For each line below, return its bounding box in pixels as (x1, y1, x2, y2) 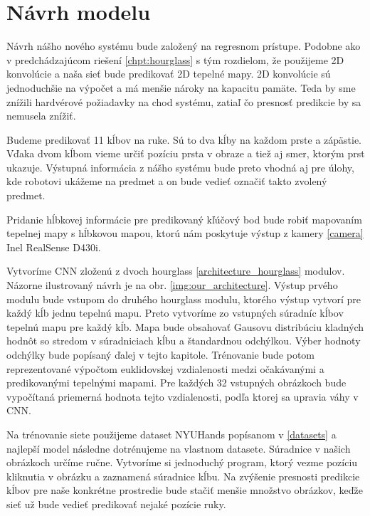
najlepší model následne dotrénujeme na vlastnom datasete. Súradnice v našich (6, 441, 351, 456)
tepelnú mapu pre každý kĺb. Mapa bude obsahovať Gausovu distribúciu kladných (6, 319, 364, 334)
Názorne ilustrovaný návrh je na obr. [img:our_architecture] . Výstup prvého (6, 278, 338, 293)
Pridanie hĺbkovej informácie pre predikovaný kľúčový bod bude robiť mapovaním (6, 211, 362, 226)
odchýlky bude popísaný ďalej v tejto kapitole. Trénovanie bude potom (6, 347, 315, 362)
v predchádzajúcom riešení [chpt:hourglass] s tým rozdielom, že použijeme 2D (6, 52, 344, 67)
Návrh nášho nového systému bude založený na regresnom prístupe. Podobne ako (6, 38, 361, 53)
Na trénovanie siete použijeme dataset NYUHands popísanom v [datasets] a (6, 426, 337, 441)
